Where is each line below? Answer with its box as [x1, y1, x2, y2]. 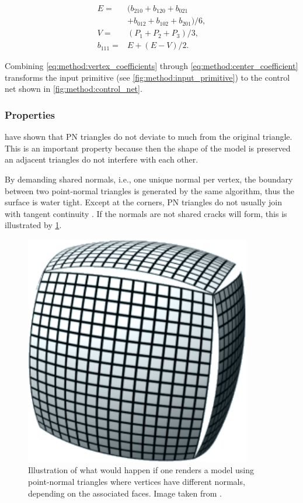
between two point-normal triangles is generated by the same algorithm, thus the [5, 184, 294, 197]
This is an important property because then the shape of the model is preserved [5, 142, 291, 154]
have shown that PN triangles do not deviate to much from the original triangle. [5, 130, 292, 143]
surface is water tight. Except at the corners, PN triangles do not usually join [5, 196, 283, 208]
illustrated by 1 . [5, 219, 62, 231]
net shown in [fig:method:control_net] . [5, 82, 142, 95]
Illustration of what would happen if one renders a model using [28, 464, 254, 476]
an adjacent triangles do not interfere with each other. [5, 153, 198, 166]
